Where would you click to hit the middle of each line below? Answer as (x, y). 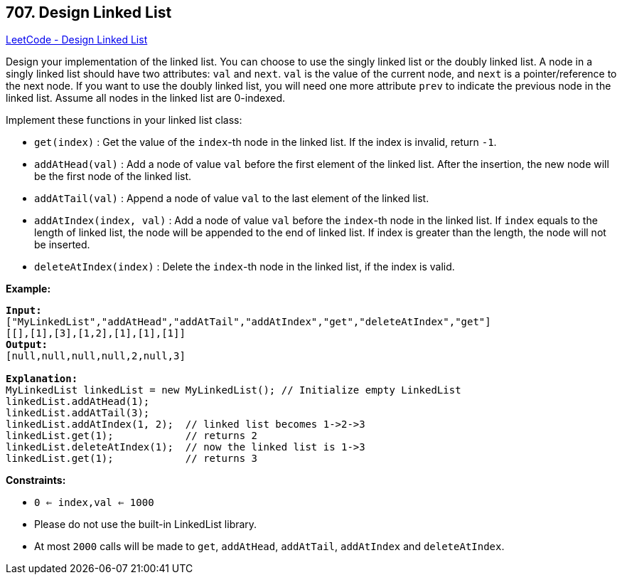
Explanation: (42, 379)
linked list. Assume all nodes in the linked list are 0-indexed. (145, 98)
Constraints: (36, 480)
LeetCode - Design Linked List (77, 40)
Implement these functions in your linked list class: (124, 120)
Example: (28, 289)
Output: (27, 345)
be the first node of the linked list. (113, 176)
